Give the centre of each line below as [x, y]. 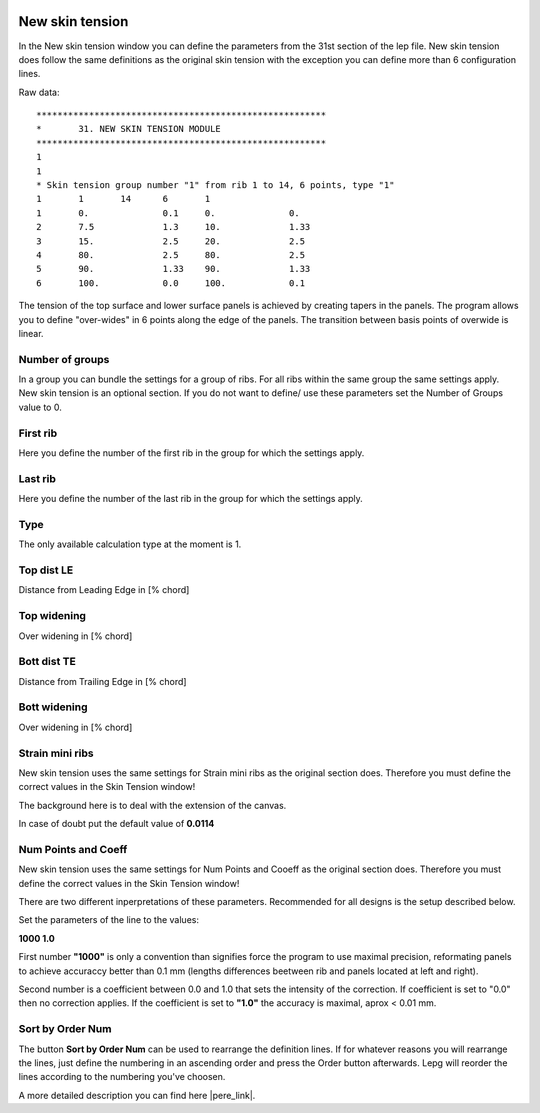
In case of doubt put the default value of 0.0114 [116, 824]
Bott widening [53, 707]
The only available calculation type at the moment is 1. [130, 544]
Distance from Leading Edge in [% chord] [104, 590]
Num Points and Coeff [73, 849]
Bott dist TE [47, 662]
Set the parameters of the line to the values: [109, 920]
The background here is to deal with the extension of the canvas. [152, 805]
